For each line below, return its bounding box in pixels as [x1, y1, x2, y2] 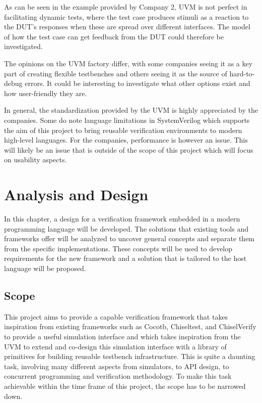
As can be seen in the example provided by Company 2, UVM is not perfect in [4, 2, 247, 12]
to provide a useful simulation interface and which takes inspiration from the [4, 331, 241, 341]
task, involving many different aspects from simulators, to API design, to [4, 361, 229, 371]
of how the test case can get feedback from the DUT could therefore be [4, 31, 224, 41]
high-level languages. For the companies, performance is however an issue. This [4, 135, 248, 145]
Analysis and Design [4, 184, 149, 205]
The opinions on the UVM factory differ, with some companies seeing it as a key [4, 58, 253, 68]
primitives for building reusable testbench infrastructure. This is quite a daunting [4, 351, 255, 362]
